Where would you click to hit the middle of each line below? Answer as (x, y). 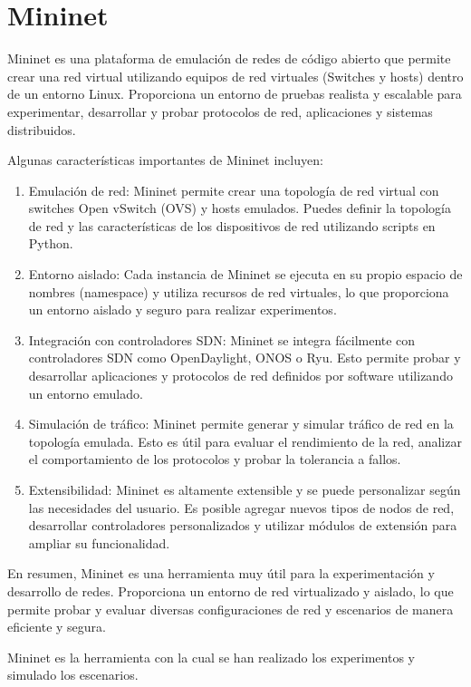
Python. (51, 243)
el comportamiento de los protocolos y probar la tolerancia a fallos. (215, 459)
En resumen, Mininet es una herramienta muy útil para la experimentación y (221, 573)
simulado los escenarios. (73, 675)
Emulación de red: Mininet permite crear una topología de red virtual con (234, 190)
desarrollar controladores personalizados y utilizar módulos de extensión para (243, 525)
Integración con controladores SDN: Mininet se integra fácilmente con (222, 339)
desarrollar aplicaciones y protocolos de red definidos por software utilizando (240, 376)
